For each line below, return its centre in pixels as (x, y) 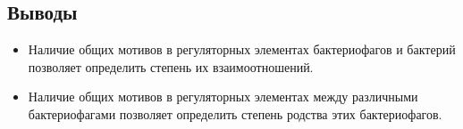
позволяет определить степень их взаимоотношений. (171, 66)
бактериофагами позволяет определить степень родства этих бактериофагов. (235, 113)
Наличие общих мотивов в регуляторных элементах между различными (223, 97)
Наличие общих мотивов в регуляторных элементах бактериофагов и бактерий (242, 49)
